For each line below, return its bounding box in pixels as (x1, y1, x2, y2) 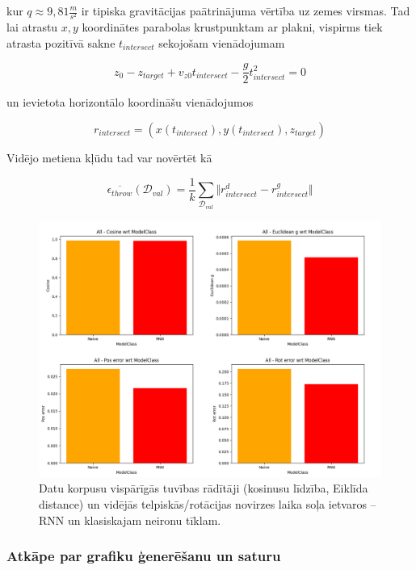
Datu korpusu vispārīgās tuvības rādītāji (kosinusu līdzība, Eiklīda (39, 480, 368, 497)
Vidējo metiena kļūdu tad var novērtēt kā (6, 149, 212, 166)
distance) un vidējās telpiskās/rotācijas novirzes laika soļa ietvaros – (39, 495, 376, 512)
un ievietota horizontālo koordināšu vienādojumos (6, 94, 254, 111)
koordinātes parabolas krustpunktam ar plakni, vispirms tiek (82, 19, 383, 36)
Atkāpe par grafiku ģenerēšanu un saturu (6, 546, 281, 566)
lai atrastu (6, 19, 58, 36)
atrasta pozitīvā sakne (6, 34, 116, 51)
